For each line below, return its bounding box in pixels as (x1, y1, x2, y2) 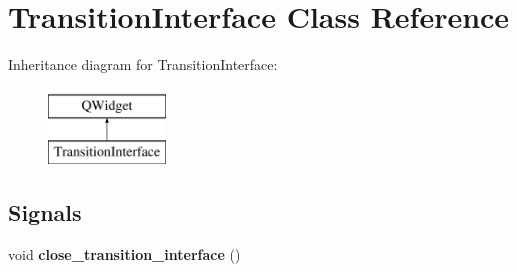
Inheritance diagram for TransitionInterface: (8, 54, 278, 75)
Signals (8, 197, 82, 228)
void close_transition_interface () (8, 244, 241, 265)
